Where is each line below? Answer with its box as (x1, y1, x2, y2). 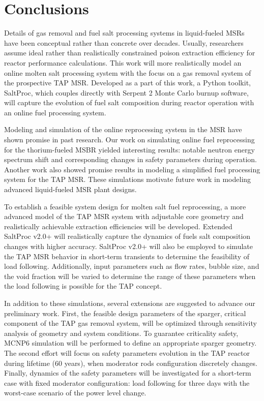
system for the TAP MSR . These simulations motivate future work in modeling (4, 174, 251, 184)
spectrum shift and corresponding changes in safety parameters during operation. (4, 154, 257, 165)
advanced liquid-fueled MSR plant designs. (4, 184, 137, 195)
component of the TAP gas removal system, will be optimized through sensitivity (4, 318, 257, 328)
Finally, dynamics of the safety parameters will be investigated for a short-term (4, 367, 251, 378)
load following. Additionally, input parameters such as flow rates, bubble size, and (4, 261, 259, 271)
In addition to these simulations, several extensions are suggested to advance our (4, 297, 255, 308)
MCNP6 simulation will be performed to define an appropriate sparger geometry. (4, 337, 257, 348)
